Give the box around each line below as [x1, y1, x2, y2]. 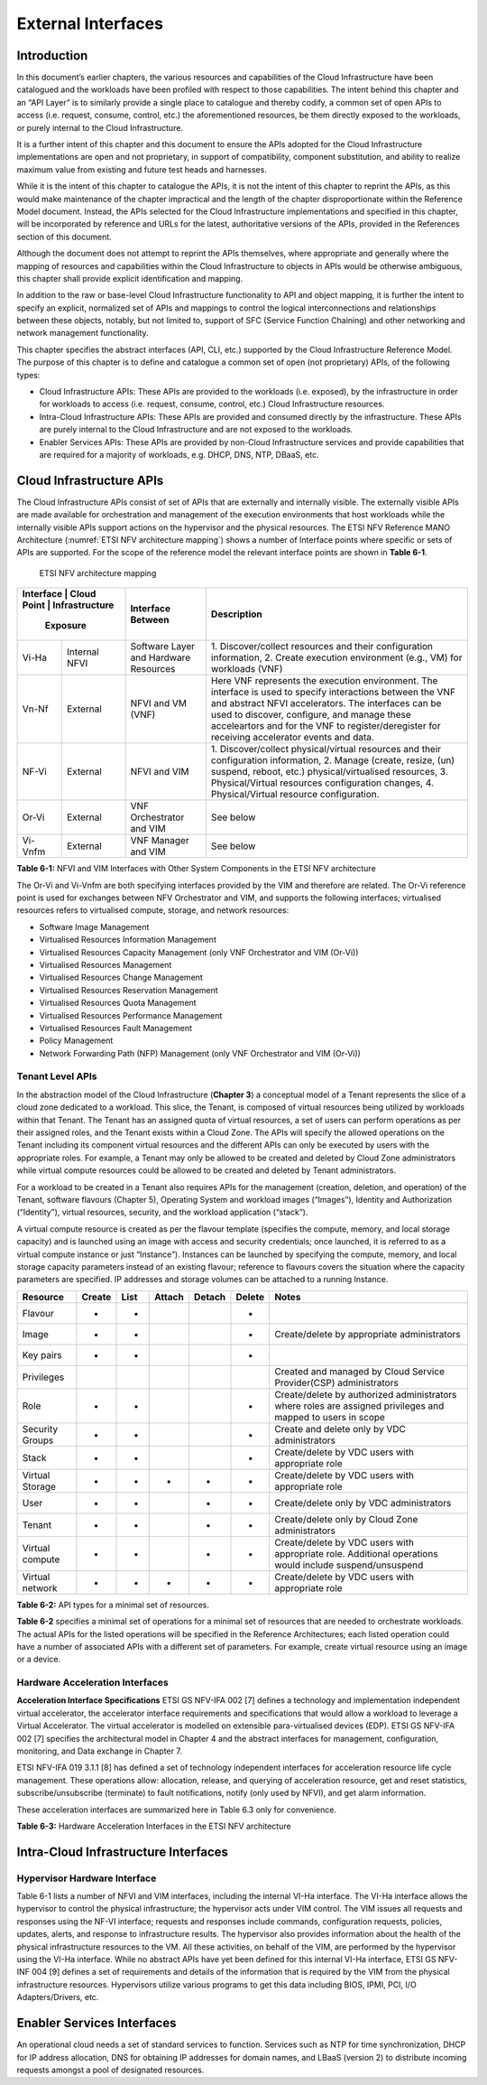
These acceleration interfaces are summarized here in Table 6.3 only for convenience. [16, 1804, 337, 1815]
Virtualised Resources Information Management [39, 935, 216, 945]
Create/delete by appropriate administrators [274, 1327, 461, 1340]
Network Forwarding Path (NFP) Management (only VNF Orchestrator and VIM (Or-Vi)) [39, 1047, 361, 1058]
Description [210, 608, 263, 620]
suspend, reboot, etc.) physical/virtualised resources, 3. [210, 766, 448, 778]
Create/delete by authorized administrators [274, 1388, 457, 1401]
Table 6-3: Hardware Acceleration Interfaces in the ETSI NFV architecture [16, 1820, 292, 1831]
